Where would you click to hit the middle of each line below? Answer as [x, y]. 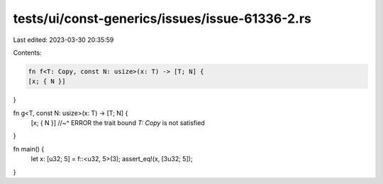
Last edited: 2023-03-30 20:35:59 [63, 40]
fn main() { [29, 148]
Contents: [27, 53]
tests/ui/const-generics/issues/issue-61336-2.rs [162, 18]
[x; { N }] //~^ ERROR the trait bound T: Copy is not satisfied [118, 123]
